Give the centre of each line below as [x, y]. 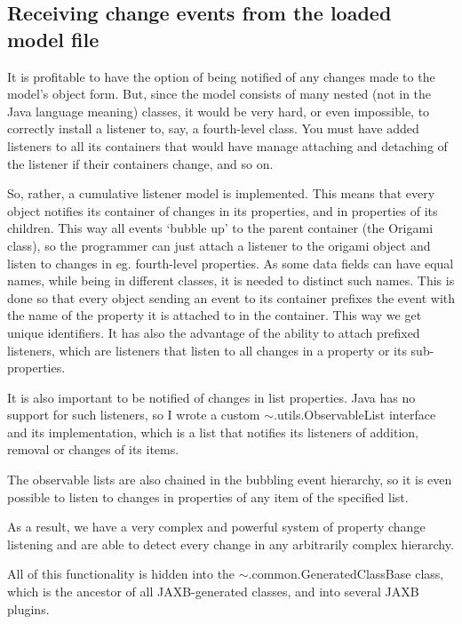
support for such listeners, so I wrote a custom [134, 415]
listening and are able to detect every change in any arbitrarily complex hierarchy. [231, 544]
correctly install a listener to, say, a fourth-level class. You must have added [213, 128]
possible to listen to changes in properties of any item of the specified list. [208, 496]
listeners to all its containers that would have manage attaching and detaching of [227, 145]
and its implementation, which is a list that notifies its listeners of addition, [213, 432]
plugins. [28, 608]
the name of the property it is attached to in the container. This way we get [215, 315]
